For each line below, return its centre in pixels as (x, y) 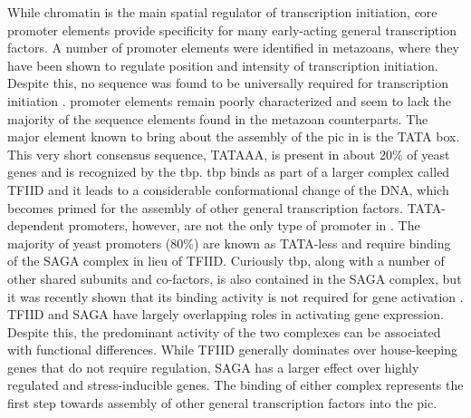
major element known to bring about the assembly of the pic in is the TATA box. (234, 136)
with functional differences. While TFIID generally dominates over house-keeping (232, 350)
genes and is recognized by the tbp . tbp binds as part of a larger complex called (229, 172)
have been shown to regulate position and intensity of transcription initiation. (223, 65)
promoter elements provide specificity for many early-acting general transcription (232, 29)
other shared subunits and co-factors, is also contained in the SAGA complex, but (235, 278)
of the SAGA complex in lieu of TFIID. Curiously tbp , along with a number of (226, 261)
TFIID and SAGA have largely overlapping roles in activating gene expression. (226, 314)
